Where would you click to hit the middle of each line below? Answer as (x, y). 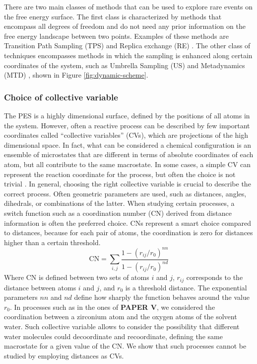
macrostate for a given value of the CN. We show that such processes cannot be (125, 346)
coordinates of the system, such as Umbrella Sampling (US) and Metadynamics (125, 65)
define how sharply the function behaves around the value (162, 297)
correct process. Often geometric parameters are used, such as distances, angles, (125, 193)
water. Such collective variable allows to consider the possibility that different (122, 326)
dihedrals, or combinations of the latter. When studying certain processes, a (119, 203)
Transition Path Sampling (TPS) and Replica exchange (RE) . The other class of (127, 45)
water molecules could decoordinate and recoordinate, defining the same (113, 336)
